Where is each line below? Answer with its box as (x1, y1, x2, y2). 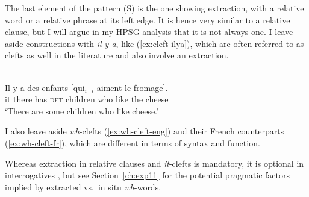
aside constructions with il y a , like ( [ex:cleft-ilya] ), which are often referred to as (5, 37, 304, 49)
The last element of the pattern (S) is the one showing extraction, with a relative (5, 2, 304, 14)
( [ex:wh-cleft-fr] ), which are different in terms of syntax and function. (5, 136, 260, 149)
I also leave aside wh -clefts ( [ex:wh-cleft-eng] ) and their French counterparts (5, 125, 284, 137)
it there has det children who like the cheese (5, 93, 169, 105)
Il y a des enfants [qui (5, 81, 85, 93)
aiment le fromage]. (96, 81, 168, 93)
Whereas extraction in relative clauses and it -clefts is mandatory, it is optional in (5, 157, 304, 169)
